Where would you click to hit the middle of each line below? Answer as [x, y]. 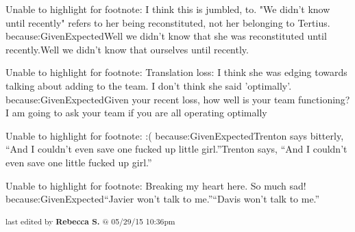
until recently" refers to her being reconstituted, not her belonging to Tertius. [168, 22]
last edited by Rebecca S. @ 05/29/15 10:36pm [90, 221]
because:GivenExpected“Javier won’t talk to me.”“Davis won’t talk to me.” [163, 199]
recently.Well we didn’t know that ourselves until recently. [127, 49]
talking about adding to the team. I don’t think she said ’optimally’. [149, 85]
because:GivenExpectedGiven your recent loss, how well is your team [150, 99]
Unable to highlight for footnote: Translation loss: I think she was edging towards [176, 72]
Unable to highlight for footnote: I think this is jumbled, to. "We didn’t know [168, 9]
